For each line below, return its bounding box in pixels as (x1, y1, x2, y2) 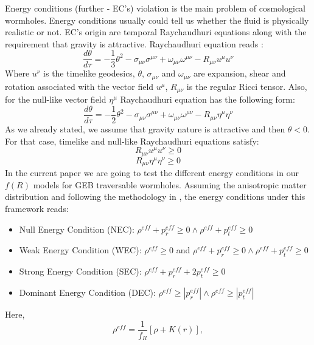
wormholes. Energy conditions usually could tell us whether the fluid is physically (5, 13, 309, 26)
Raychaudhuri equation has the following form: (120, 93, 295, 106)
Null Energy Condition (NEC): (19, 222, 134, 235)
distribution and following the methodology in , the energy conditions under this (5, 190, 305, 203)
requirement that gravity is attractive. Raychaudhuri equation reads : (5, 37, 263, 50)
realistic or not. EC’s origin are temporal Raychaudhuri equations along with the (5, 26, 307, 38)
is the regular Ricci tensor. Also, (186, 80, 307, 92)
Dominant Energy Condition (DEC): (19, 286, 156, 299)
